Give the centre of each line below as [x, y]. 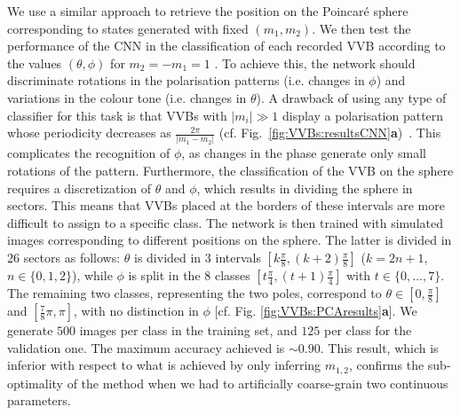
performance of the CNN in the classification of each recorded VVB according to [226, 46]
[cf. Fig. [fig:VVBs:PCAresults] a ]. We [316, 311]
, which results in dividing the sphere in [305, 188]
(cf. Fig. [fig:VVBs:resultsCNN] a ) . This [330, 133]
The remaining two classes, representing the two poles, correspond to [194, 293]
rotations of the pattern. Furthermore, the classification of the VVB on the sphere [230, 171]
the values [35, 63]
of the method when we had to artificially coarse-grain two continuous [258, 383]
